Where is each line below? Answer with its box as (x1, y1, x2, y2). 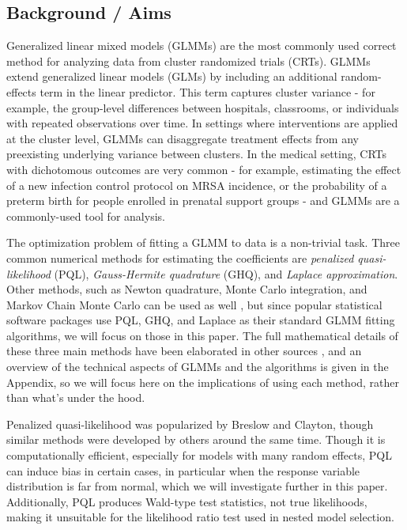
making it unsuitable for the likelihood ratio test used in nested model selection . (6, 509, 394, 525)
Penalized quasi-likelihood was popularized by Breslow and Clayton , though (6, 415, 374, 432)
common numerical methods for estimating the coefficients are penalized (6, 249, 354, 266)
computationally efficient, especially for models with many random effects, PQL (6, 447, 392, 464)
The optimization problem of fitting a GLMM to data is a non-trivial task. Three (6, 234, 400, 251)
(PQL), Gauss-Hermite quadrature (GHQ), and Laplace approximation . (54, 265, 398, 282)
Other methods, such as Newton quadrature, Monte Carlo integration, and (6, 281, 367, 297)
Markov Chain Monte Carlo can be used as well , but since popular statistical (6, 296, 383, 312)
